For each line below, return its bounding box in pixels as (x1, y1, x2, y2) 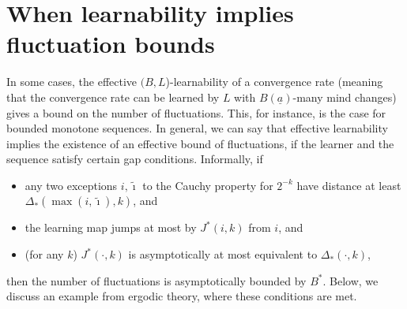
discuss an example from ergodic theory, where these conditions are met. (6, 288, 357, 304)
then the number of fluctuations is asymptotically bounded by (6, 272, 307, 289)
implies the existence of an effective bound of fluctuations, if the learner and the (6, 135, 394, 151)
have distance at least (296, 177, 401, 193)
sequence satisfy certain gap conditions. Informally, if (6, 151, 263, 167)
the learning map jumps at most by (24, 219, 197, 236)
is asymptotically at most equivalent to (128, 246, 318, 262)
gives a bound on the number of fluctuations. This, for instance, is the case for (6, 104, 386, 121)
